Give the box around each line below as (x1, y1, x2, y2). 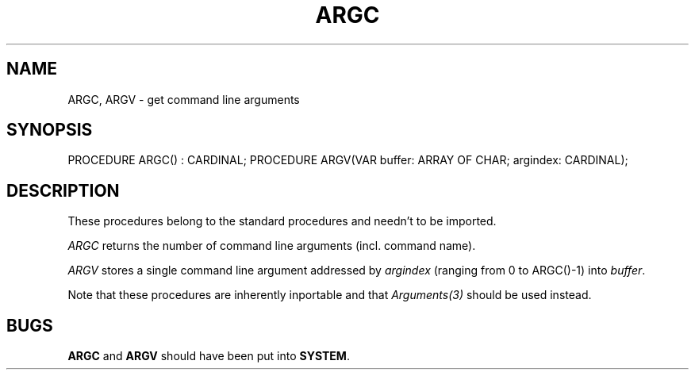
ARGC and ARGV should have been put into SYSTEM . (67, 349, 350, 363)
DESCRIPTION (6, 180, 120, 201)
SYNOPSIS (6, 120, 93, 140)
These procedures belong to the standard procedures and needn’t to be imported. (67, 214, 497, 228)
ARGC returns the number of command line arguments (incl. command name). (67, 239, 476, 253)
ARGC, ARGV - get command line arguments (67, 92, 300, 106)
